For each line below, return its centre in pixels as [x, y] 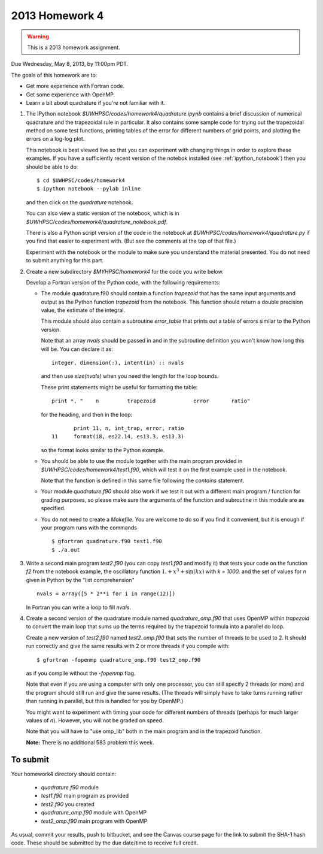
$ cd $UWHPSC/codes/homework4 [81, 181]
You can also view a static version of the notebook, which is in [103, 213]
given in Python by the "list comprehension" [80, 580]
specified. [53, 508]
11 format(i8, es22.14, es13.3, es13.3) [118, 437]
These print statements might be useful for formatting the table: [119, 387]
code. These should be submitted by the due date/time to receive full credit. [105, 843]
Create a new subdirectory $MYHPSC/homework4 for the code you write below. [125, 271]
